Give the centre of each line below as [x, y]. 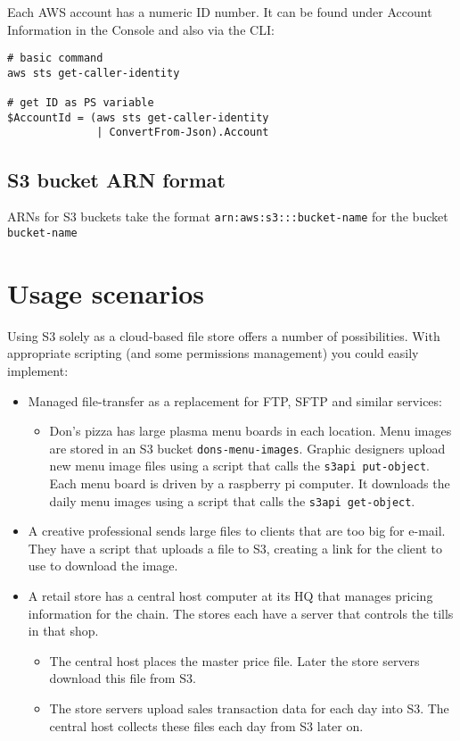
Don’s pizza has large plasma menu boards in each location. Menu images [251, 431]
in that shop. [63, 631]
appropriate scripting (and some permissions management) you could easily [213, 353]
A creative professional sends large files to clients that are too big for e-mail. [237, 531]
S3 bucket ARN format [116, 179]
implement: [38, 370]
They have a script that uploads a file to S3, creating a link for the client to [235, 548]
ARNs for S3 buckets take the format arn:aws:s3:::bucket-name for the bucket [228, 216]
